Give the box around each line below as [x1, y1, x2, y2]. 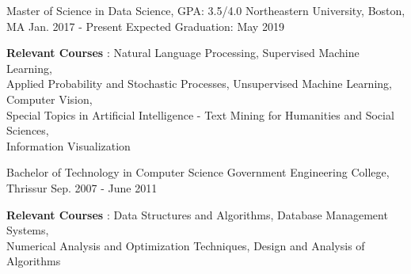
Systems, [6, 222, 49, 238]
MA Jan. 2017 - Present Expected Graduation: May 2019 [6, 17, 284, 34]
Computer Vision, [6, 90, 93, 107]
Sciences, [6, 122, 49, 139]
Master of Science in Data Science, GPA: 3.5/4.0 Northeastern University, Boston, [6, 2, 405, 18]
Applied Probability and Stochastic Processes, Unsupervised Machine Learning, [6, 75, 392, 92]
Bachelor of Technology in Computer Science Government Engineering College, [6, 164, 390, 181]
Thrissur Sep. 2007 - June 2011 [6, 179, 158, 196]
